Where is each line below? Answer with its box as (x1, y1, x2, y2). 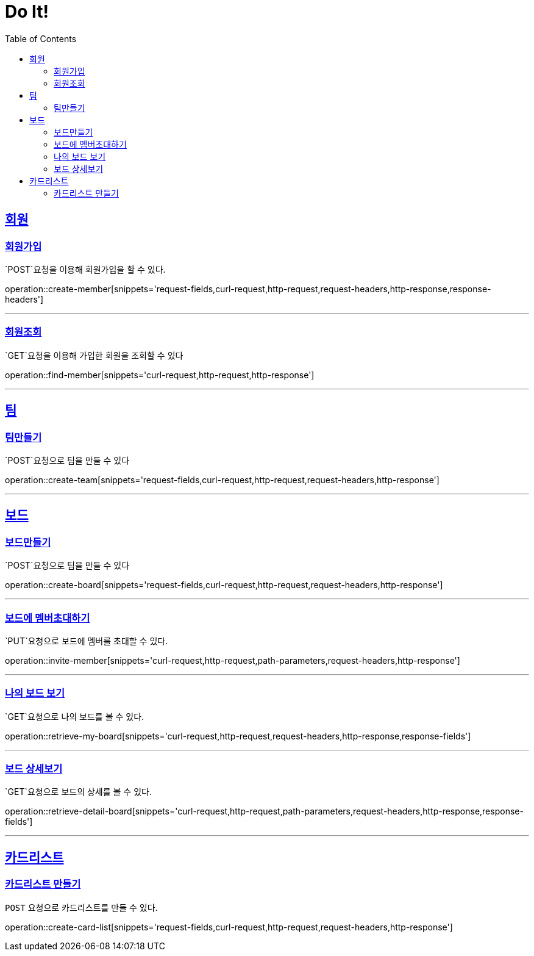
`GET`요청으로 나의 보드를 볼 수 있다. (5, 711, 144, 722)
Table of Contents (5, 33, 77, 44)
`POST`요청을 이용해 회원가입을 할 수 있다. (5, 264, 166, 275)
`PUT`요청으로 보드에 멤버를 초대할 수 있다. (5, 635, 168, 646)
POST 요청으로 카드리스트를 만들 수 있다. (5, 902, 158, 913)
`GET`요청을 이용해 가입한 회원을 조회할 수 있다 (5, 350, 183, 361)
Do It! (5, 1, 49, 22)
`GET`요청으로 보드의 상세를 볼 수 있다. (5, 786, 152, 797)
